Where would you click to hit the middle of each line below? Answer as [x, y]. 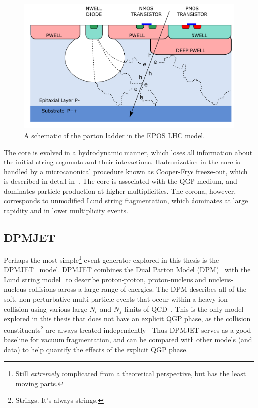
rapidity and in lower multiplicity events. [66, 210]
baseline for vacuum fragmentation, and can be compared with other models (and [128, 339]
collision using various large [46, 308]
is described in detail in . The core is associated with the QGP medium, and [121, 181]
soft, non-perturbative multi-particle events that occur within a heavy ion [116, 298]
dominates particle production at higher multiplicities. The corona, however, [120, 191]
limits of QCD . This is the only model [184, 308]
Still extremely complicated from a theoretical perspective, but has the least [131, 373]
